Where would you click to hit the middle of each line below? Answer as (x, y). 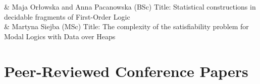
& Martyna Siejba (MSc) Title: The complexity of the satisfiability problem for (126, 26)
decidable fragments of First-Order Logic (67, 16)
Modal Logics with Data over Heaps (60, 36)
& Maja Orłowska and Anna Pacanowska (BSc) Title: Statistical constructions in (130, 7)
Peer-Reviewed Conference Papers (126, 71)
